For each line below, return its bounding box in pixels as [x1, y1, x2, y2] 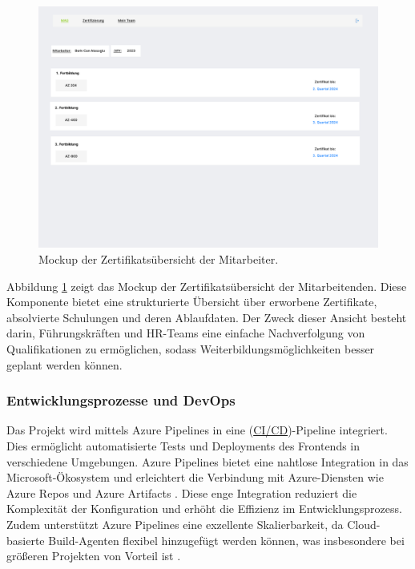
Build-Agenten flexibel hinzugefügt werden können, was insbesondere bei [48, 531, 405, 548]
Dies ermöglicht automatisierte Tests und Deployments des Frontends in [6, 438, 361, 454]
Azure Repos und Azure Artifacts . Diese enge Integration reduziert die [6, 484, 357, 501]
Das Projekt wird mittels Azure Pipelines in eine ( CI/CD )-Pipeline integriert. [6, 422, 388, 438]
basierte [6, 531, 45, 548]
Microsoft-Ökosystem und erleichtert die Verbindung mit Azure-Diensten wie [6, 469, 384, 486]
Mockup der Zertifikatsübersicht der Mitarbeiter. [38, 251, 279, 268]
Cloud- [347, 515, 381, 532]
